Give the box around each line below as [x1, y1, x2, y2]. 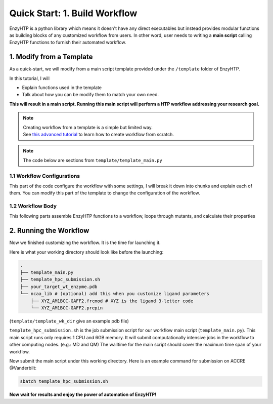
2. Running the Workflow [9, 226, 89, 235]
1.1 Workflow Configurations [9, 172, 80, 179]
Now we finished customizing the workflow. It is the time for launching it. [9, 239, 161, 246]
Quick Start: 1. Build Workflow [9, 8, 138, 19]
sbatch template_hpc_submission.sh [20, 379, 108, 384]
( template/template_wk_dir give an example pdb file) [9, 318, 129, 324]
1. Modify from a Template [9, 53, 93, 61]
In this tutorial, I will [9, 75, 50, 81]
